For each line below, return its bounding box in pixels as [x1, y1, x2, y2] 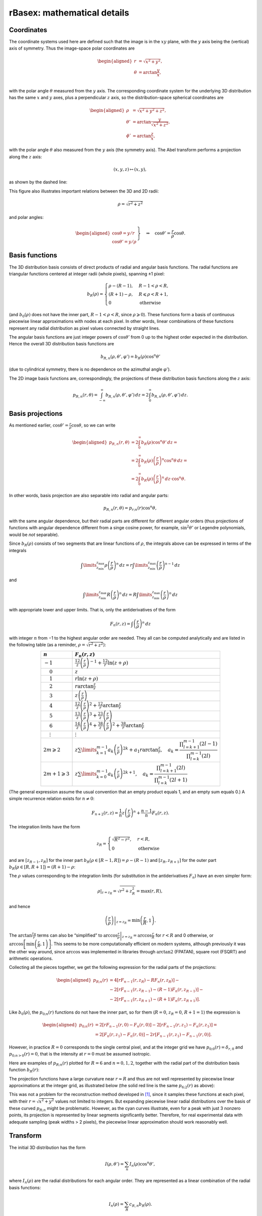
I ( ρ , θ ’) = [105, 1161, 124, 1167]
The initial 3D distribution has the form [9, 1144, 86, 1150]
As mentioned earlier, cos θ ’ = [9, 422, 69, 428]
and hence [9, 903, 31, 909]
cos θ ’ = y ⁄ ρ [112, 239, 137, 245]
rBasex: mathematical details [9, 7, 130, 18]
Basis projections [9, 410, 63, 418]
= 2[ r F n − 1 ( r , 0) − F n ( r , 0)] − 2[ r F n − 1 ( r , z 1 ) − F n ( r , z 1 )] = [95, 1022, 217, 1029]
